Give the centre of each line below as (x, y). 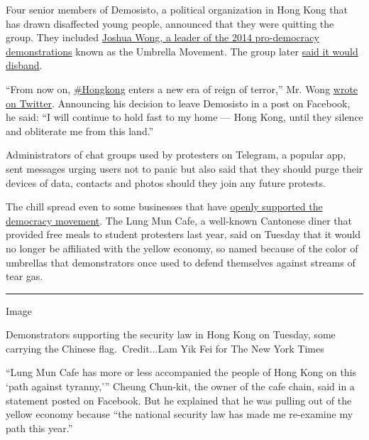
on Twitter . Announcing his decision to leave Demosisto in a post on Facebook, (178, 103)
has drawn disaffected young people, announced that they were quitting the (170, 23)
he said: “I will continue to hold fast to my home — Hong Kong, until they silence (184, 117)
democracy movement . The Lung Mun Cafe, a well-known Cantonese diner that (179, 220)
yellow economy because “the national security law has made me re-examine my (180, 414)
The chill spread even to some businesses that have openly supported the (164, 206)
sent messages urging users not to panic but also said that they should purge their (184, 168)
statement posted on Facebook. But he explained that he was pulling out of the (179, 400)
